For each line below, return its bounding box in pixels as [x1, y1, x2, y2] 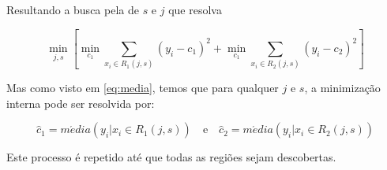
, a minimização [304, 79, 381, 96]
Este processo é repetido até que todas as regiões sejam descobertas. [6, 149, 336, 165]
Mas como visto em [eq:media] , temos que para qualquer [6, 79, 279, 96]
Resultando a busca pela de [6, 2, 139, 17]
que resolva [168, 2, 222, 17]
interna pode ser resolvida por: [6, 94, 155, 111]
